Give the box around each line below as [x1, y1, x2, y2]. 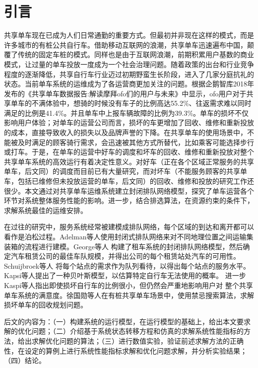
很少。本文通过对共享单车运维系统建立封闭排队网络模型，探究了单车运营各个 [4, 185, 254, 196]
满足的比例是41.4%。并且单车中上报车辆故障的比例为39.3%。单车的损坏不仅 [4, 107, 249, 118]
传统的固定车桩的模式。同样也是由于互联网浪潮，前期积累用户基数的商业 [17, 49, 254, 60]
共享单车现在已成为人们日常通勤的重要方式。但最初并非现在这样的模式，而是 [4, 30, 254, 40]
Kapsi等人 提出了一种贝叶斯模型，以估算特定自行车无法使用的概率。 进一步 [4, 270, 246, 281]
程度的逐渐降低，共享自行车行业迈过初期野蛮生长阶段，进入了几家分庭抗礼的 [4, 69, 254, 79]
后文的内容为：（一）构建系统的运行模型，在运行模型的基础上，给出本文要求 [4, 316, 251, 326]
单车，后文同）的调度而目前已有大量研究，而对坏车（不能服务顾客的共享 [4, 166, 240, 176]
